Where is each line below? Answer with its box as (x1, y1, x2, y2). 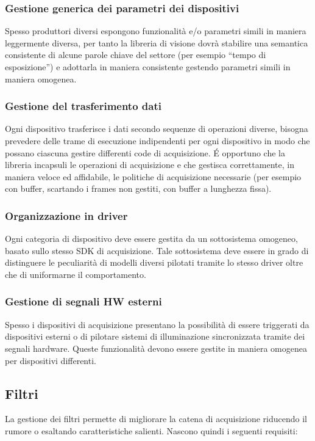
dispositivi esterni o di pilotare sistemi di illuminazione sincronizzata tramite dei (5, 330, 305, 343)
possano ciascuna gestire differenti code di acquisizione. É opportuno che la (5, 146, 285, 159)
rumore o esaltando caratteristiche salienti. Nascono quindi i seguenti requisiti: (5, 424, 298, 437)
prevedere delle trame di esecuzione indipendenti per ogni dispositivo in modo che (5, 134, 310, 147)
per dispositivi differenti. (5, 354, 96, 366)
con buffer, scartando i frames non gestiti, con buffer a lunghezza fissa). (5, 182, 272, 195)
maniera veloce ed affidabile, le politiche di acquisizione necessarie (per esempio (5, 170, 302, 183)
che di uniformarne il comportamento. (5, 268, 146, 280)
